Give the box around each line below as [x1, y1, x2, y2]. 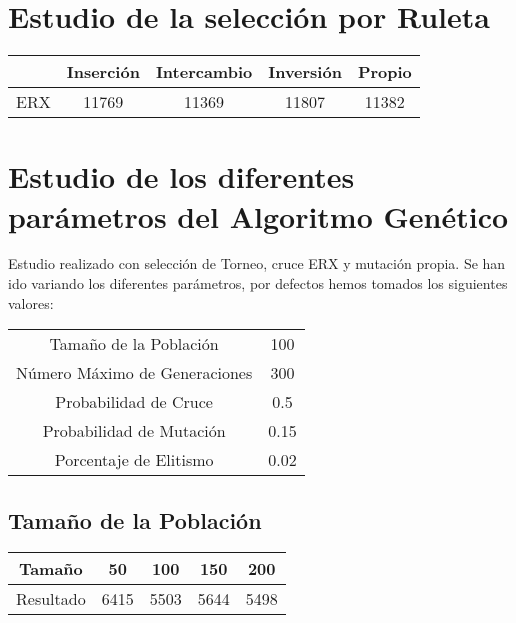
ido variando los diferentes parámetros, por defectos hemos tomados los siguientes [8, 273, 508, 294]
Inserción [66, 60, 140, 84]
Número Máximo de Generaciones [16, 361, 253, 385]
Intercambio [155, 60, 253, 84]
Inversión [268, 60, 342, 84]
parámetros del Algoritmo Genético [8, 195, 509, 236]
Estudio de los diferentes [8, 156, 355, 197]
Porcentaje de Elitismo [54, 448, 214, 472]
